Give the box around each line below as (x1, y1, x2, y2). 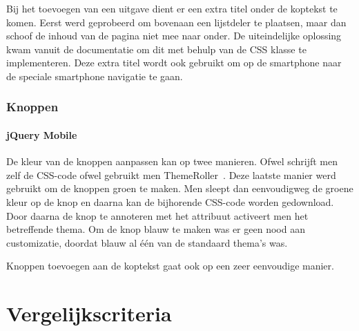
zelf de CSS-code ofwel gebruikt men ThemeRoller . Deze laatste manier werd (6, 167, 336, 182)
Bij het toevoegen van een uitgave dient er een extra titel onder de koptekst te (6, 1, 338, 15)
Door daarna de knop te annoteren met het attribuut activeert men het (6, 208, 309, 223)
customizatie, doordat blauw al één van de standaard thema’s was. (6, 235, 288, 249)
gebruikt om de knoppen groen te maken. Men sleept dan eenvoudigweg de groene (6, 181, 353, 196)
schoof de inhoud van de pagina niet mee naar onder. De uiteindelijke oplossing (6, 28, 342, 43)
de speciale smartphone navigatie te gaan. (6, 68, 183, 83)
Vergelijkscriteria (6, 299, 172, 328)
